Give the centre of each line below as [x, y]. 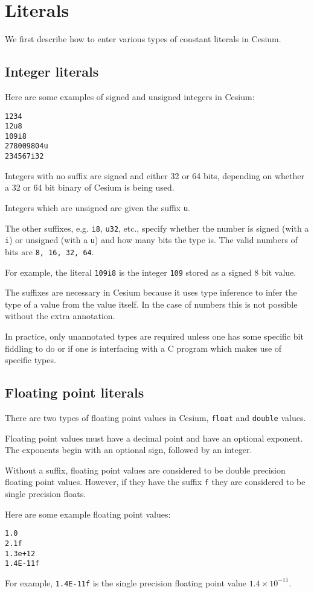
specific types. [30, 360]
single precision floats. [46, 494]
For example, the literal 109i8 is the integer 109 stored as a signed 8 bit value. [151, 272]
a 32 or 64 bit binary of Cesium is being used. [90, 187]
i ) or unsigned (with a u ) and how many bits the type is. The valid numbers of [151, 240]
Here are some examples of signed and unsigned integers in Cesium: [130, 96]
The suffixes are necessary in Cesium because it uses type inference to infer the [151, 292]
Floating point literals [75, 392]
